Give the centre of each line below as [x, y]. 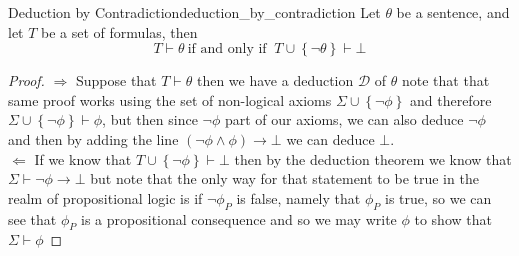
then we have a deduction [275, 80]
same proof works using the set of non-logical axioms [170, 99]
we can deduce [330, 138]
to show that [453, 218]
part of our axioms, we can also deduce [344, 119]
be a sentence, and [453, 12]
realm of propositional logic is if [105, 197]
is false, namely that [298, 197]
